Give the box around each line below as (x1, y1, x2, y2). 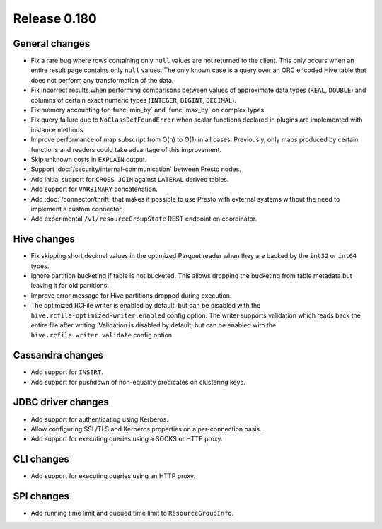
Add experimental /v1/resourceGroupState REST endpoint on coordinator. (30, 214, 257, 223)
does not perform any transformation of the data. (30, 76, 174, 84)
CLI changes (13, 453, 70, 465)
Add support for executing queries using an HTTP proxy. (30, 472, 196, 480)
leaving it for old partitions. (30, 281, 110, 290)
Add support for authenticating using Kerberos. (30, 414, 169, 424)
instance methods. (30, 125, 85, 134)
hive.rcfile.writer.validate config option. (30, 331, 174, 339)
